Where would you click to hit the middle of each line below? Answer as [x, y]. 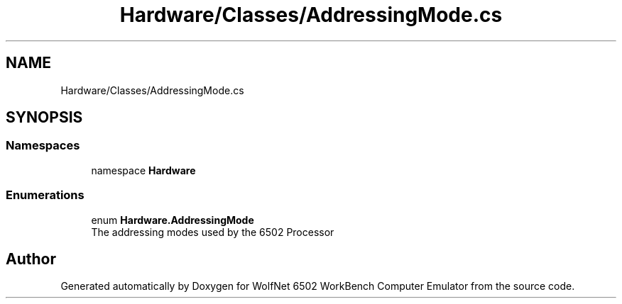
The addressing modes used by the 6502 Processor [213, 232]
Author [31, 259]
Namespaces [43, 146]
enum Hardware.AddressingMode [173, 220]
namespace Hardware [143, 170]
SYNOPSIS [44, 118]
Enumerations [45, 195]
